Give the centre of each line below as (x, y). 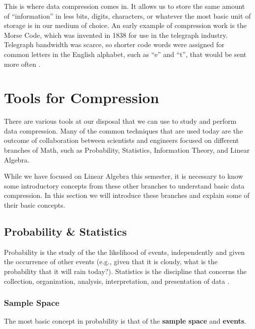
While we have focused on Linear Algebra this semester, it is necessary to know (124, 176)
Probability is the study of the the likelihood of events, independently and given (125, 252)
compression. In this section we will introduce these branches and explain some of (127, 195)
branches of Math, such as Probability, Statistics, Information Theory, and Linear (127, 150)
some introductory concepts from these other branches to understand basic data (124, 185)
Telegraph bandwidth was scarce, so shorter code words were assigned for (114, 44)
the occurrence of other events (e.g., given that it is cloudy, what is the (111, 261)
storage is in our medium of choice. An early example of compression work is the (125, 25)
